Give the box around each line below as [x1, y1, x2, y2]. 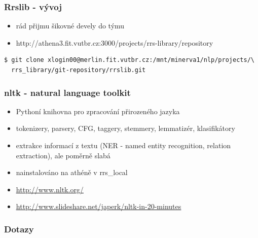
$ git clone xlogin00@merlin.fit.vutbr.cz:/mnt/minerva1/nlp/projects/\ [4, 56, 254, 64]
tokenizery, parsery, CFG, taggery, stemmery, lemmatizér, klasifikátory [16, 123, 235, 133]
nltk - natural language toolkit [4, 86, 131, 98]
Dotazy [4, 222, 34, 235]
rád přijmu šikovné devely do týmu [16, 20, 125, 31]
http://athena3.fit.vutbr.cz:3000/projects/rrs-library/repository [16, 37, 213, 48]
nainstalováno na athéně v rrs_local [16, 167, 128, 178]
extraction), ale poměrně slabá [16, 150, 110, 160]
